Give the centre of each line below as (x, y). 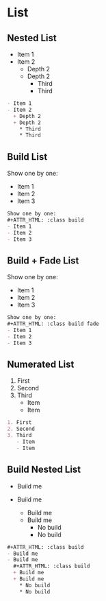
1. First (19, 423)
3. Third (19, 436)
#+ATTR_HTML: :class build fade (53, 324)
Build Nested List (44, 470)
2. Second (21, 429)
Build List (27, 157)
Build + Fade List (43, 260)
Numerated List (41, 365)
